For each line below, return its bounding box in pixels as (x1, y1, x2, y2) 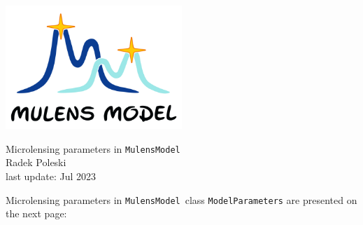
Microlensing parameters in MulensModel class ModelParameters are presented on (6, 192, 357, 207)
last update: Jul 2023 (6, 168, 97, 183)
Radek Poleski (6, 155, 66, 170)
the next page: (6, 206, 67, 221)
